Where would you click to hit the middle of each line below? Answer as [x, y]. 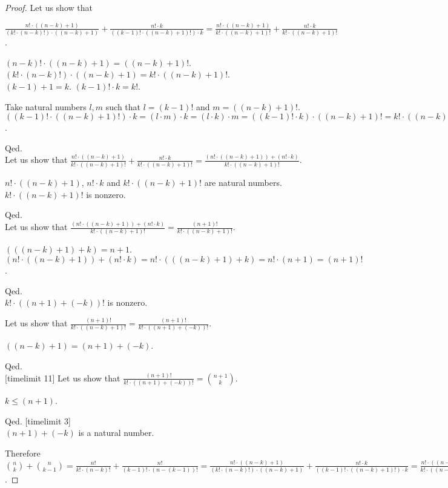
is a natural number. [116, 433]
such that [123, 106]
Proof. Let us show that [49, 7]
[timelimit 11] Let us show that [63, 378]
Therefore [23, 453]
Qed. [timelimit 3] [38, 420]
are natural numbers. [243, 182]
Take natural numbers [46, 106]
